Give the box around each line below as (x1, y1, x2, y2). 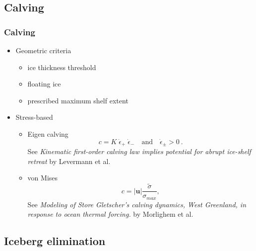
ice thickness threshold (27, 62, 96, 72)
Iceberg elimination (4, 233, 106, 249)
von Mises (27, 172, 58, 183)
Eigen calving (27, 128, 68, 139)
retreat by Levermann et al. (27, 156, 111, 166)
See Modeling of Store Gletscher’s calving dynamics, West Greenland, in (27, 199, 247, 209)
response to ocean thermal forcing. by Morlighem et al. (27, 209, 193, 219)
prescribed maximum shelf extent (27, 95, 128, 105)
